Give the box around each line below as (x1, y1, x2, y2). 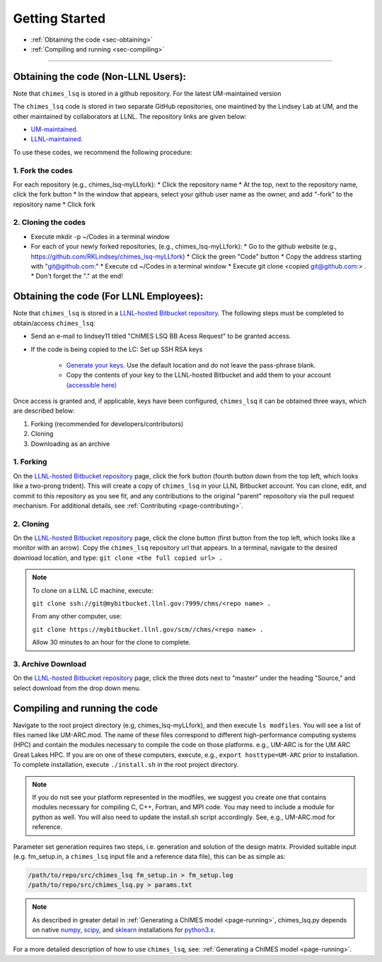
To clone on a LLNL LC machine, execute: (32, 586, 154, 594)
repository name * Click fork (13, 200, 95, 209)
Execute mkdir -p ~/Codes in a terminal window (30, 232, 170, 240)
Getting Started (13, 11, 106, 26)
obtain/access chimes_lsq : (13, 319, 95, 327)
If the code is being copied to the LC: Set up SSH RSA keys (30, 345, 203, 353)
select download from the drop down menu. (13, 684, 141, 692)
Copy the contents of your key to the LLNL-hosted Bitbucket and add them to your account (66, 371, 332, 380)
